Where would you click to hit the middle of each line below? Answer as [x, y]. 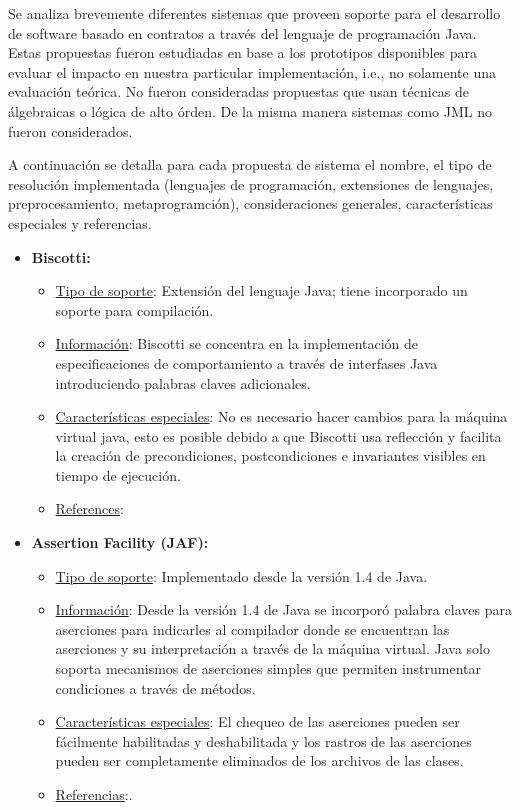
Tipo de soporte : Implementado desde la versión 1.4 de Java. [241, 575]
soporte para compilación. [134, 309]
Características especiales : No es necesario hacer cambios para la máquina [281, 416]
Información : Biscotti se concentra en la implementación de [237, 343]
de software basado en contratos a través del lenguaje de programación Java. [242, 32]
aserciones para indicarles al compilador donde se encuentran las [252, 628]
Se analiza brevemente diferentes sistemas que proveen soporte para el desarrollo [254, 13]
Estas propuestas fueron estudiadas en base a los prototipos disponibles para [243, 52]
